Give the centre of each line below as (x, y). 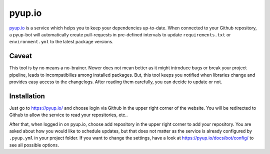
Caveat (21, 56)
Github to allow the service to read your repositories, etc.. (68, 115)
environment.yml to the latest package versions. (61, 42)
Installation (27, 96)
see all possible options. (34, 145)
